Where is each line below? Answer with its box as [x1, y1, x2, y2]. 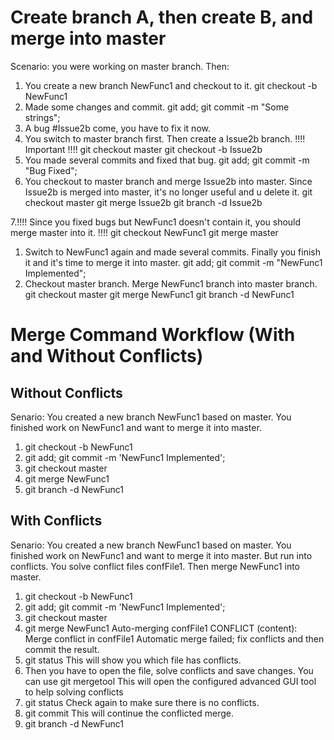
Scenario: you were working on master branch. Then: [10, 60, 230, 72]
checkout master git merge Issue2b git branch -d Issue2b [24, 196, 263, 208]
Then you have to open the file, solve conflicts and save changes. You [24, 664, 314, 676]
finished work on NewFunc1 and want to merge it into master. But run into [10, 549, 313, 561]
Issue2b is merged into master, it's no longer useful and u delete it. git [24, 186, 313, 198]
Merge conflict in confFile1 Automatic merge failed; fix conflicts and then [24, 632, 325, 645]
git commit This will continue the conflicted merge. [24, 707, 234, 719]
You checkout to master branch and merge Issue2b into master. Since [24, 175, 313, 187]
